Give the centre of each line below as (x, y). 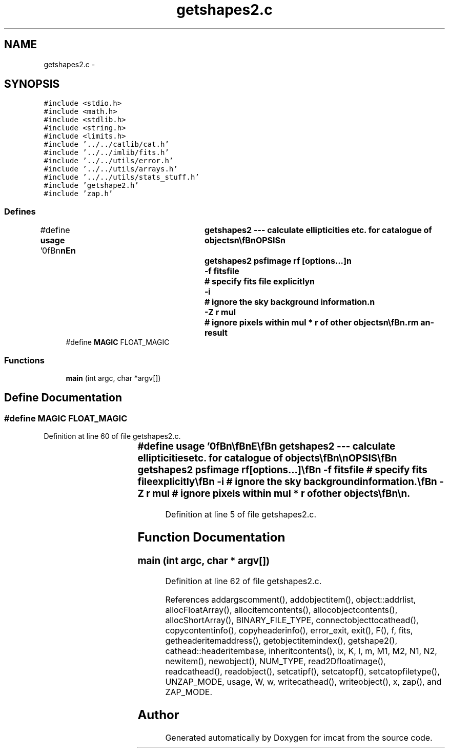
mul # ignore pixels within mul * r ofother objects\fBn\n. (281, 494)
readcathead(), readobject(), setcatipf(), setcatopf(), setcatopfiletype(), (302, 672)
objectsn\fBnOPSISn (245, 240)
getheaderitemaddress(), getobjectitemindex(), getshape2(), (281, 641)
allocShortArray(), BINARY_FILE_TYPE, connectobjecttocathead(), (292, 620)
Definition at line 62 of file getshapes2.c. (243, 581)
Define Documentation (63, 398)
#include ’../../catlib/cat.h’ (106, 144)
